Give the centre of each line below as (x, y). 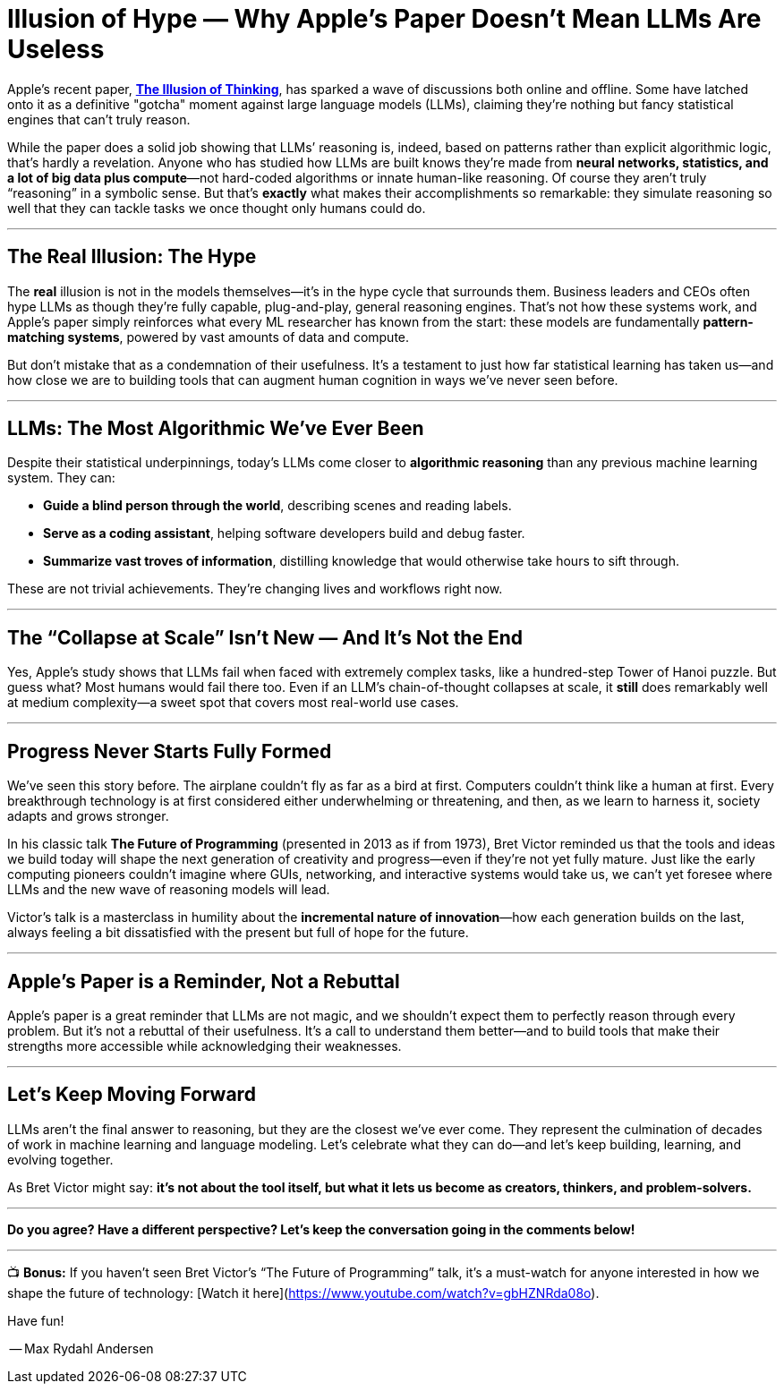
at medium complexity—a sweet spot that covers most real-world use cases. (233, 703)
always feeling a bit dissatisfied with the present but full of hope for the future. (238, 933)
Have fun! (36, 1320)
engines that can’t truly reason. (99, 119)
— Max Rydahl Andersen (81, 1348)
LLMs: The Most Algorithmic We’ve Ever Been (216, 429)
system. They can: (61, 478)
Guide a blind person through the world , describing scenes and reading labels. (277, 506)
